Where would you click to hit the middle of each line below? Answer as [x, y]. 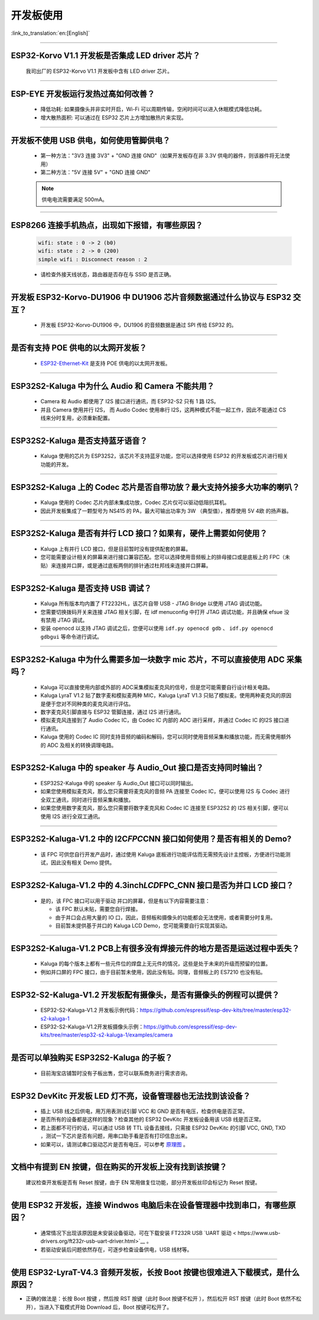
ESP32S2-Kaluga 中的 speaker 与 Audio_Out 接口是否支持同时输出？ [137, 768]
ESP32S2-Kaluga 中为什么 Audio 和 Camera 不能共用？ [113, 386]
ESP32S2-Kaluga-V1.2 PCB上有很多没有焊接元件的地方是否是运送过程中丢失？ [155, 948]
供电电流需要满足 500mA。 [74, 199]
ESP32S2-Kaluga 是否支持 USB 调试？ [81, 588]
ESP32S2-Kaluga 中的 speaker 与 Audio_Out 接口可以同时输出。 [118, 783]
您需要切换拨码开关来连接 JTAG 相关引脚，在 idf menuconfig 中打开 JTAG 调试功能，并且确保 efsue [162, 612]
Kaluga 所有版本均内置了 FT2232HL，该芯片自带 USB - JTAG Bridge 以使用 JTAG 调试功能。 [153, 604]
